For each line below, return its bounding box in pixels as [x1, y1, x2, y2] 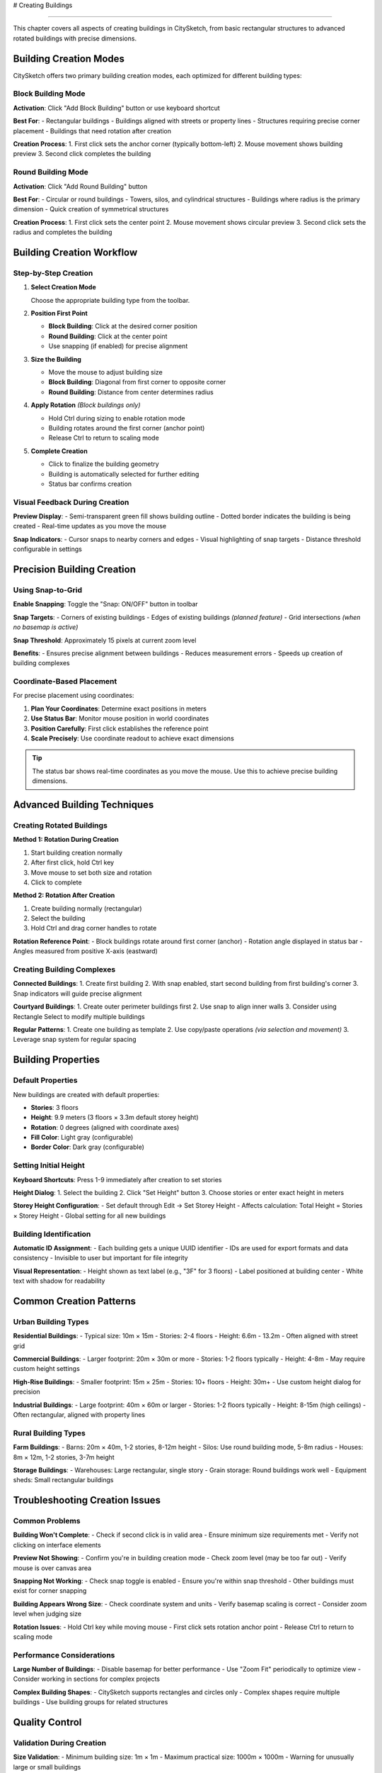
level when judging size [13, 1610, 81, 1618]
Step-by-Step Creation [13, 268, 93, 278]
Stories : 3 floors [30, 1103, 79, 1111]
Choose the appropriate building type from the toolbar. [30, 296, 190, 304]
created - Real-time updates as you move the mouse [13, 522, 166, 530]
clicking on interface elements [13, 1540, 102, 1549]
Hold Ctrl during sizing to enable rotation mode [48, 413, 185, 422]
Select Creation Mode [30, 283, 96, 291]
